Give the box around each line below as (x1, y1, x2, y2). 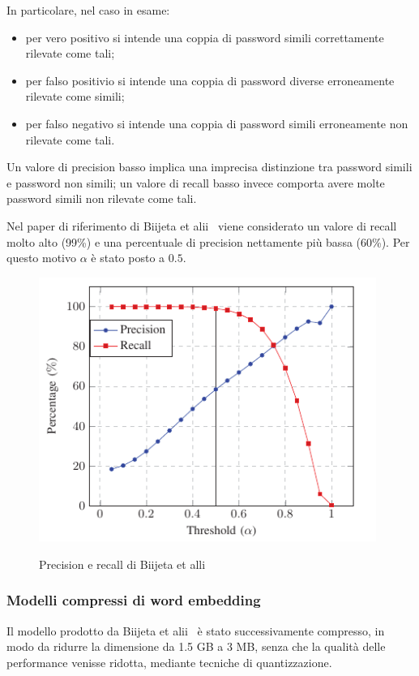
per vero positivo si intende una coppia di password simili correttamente (25, 28, 384, 45)
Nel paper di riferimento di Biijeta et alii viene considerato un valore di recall (6, 217, 397, 234)
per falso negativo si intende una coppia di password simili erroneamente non (25, 114, 408, 131)
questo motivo (6, 249, 77, 266)
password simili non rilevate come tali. (6, 190, 197, 207)
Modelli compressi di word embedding (6, 590, 261, 610)
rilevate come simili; (25, 88, 125, 105)
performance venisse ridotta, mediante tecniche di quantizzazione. (6, 653, 332, 670)
